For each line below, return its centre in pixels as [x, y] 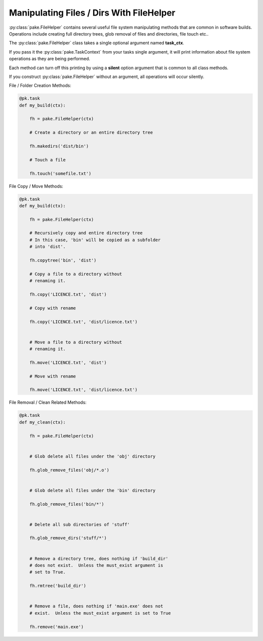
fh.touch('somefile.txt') [60, 173]
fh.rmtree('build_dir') [58, 586]
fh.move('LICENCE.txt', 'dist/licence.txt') [84, 390]
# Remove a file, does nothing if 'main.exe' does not [96, 606]
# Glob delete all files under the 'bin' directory [93, 490]
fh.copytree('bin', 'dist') [63, 260]
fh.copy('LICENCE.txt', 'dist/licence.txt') [84, 322]
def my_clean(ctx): [42, 422]
